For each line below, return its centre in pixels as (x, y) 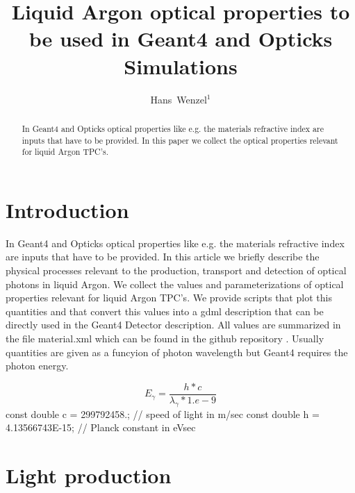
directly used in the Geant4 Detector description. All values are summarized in (173, 325)
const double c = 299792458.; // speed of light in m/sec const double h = (163, 413)
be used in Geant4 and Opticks (181, 39)
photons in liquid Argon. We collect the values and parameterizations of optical (175, 284)
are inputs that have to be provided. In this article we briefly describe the (163, 257)
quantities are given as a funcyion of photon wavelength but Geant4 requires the (177, 352)
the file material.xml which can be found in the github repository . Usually (165, 338)
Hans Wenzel (179, 99)
